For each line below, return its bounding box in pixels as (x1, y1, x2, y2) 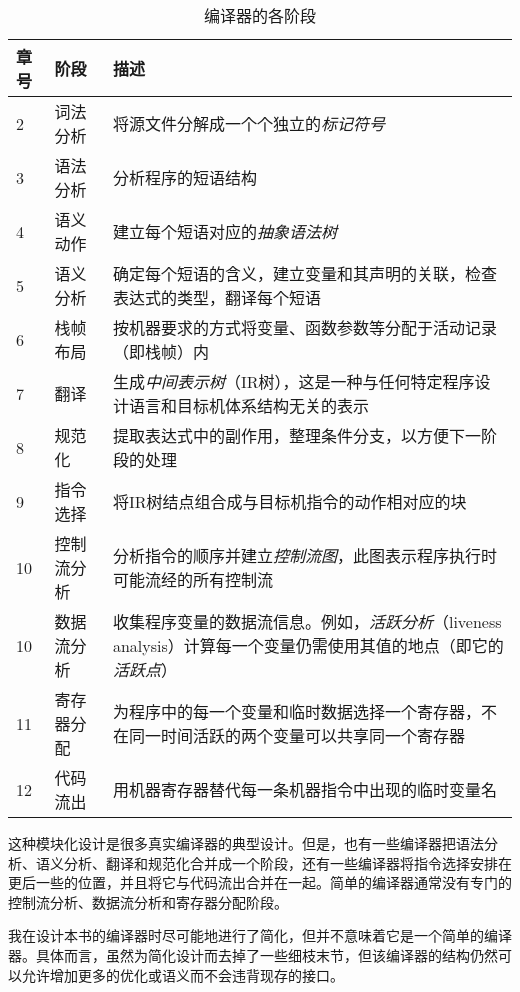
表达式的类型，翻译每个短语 (112, 286, 321, 309)
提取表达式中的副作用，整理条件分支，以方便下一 (112, 424, 481, 447)
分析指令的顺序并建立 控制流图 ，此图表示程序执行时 (112, 544, 497, 567)
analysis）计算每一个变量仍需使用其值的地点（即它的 (112, 634, 504, 657)
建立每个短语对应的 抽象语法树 (112, 220, 337, 243)
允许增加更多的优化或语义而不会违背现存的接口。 (21, 964, 344, 985)
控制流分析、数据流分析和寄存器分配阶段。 (8, 891, 288, 912)
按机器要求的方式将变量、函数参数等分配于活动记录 (112, 316, 497, 339)
